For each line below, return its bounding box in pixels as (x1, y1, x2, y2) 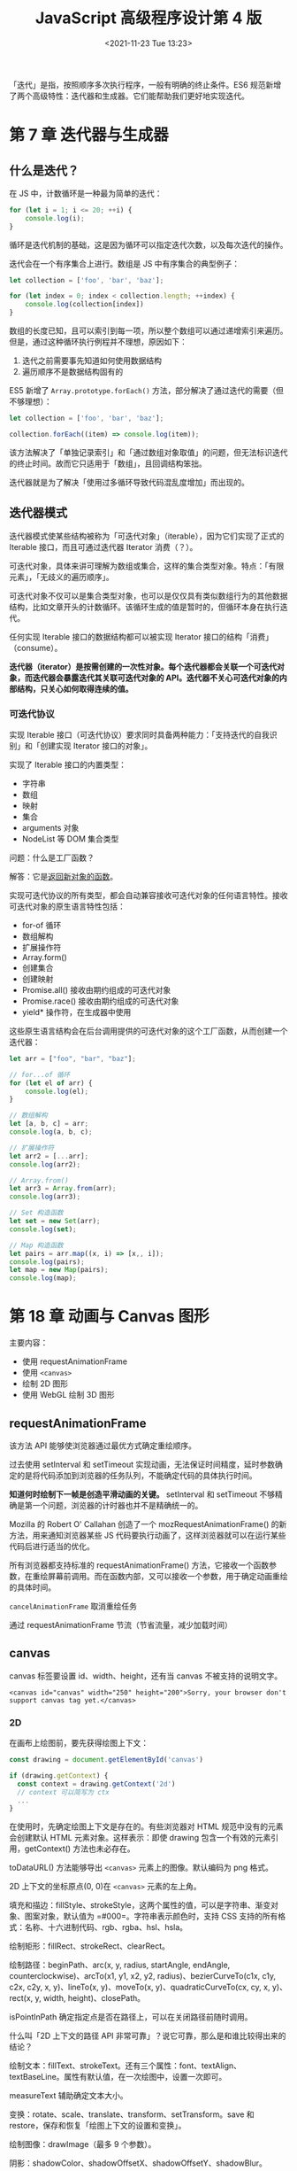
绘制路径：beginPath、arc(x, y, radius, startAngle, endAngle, (9, 1959, 231, 1971)
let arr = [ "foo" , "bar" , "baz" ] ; (9, 1054, 137, 1063)
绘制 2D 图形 (21, 1378, 69, 1389)
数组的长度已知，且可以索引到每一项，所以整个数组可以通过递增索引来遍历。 (9, 325, 288, 337)
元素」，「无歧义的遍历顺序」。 (9, 571, 114, 582)
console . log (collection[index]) (25, 300, 144, 309)
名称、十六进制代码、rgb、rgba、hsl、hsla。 (24, 1922, 188, 1933)
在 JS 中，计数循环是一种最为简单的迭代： (9, 188, 163, 198)
